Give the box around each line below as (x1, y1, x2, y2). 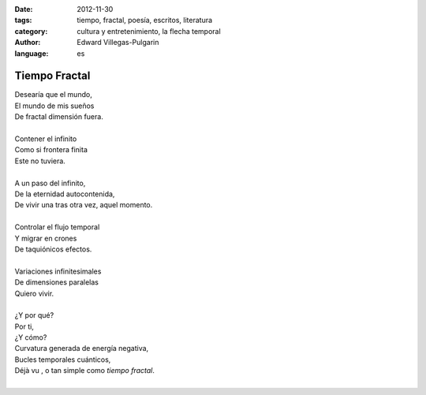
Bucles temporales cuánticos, (14, 355, 111, 364)
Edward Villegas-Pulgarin (77, 38, 159, 47)
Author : (14, 38, 41, 47)
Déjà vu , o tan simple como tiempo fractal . (14, 366, 155, 375)
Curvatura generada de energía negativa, (14, 344, 149, 353)
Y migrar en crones (14, 233, 77, 243)
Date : (14, 5, 33, 13)
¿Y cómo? (14, 333, 47, 342)
